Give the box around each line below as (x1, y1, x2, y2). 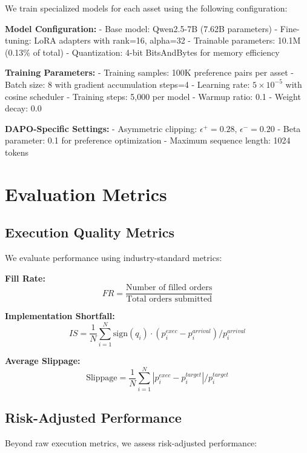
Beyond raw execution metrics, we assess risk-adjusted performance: (5, 437, 257, 449)
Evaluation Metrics (5, 181, 167, 206)
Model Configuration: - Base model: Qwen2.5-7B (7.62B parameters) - (5, 22, 278, 35)
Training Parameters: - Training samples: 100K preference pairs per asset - (5, 66, 294, 79)
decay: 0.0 (5, 102, 42, 114)
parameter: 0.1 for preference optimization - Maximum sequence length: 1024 (5, 134, 291, 147)
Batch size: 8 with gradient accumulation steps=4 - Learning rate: (5, 78, 250, 90)
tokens (5, 145, 28, 158)
